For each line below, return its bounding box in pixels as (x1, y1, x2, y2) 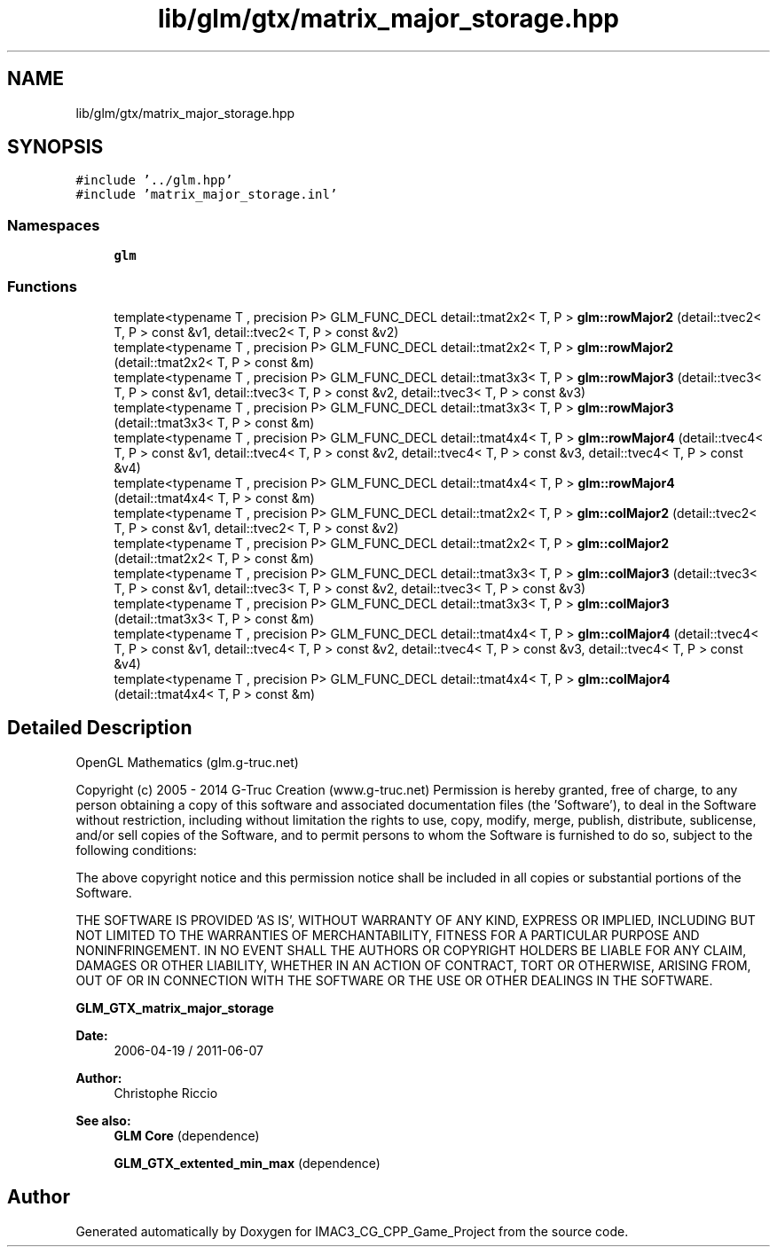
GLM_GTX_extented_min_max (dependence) (114, 1155, 381, 1171)
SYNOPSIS (7, 136, 104, 159)
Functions (7, 277, 77, 295)
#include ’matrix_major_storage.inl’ (75, 187, 338, 202)
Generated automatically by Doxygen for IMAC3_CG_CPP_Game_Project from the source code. (75, 1223, 629, 1239)
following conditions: (75, 842, 197, 858)
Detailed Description (7, 717, 192, 740)
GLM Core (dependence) (114, 1127, 260, 1143)
